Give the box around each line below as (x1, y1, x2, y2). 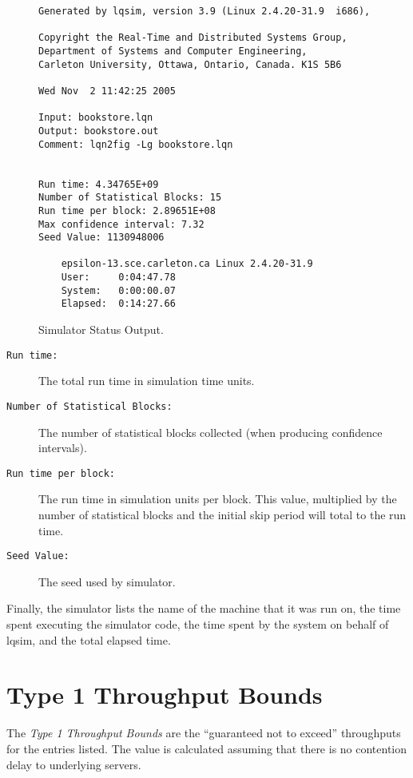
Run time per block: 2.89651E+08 (38, 204, 216, 216)
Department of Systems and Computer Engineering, (38, 45, 308, 57)
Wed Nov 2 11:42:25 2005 (38, 85, 176, 97)
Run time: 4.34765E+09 (38, 178, 159, 190)
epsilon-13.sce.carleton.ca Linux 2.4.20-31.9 (61, 258, 313, 270)
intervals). (38, 439, 87, 456)
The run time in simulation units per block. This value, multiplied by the (38, 490, 397, 507)
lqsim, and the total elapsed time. (6, 631, 171, 648)
